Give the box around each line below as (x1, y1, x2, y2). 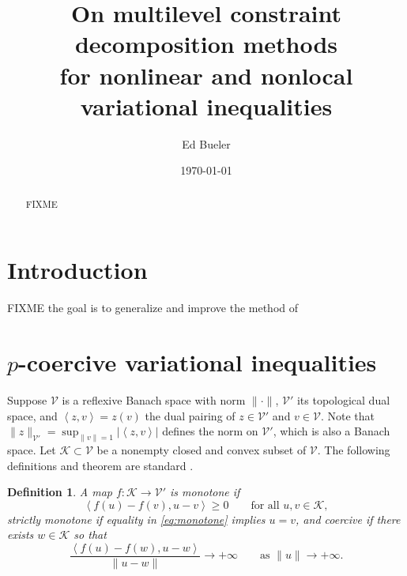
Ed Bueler (182, 135, 231, 152)
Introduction (7, 254, 148, 286)
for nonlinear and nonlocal (59, 58, 353, 91)
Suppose (7, 391, 47, 408)
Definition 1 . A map (7, 484, 112, 500)
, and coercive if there (296, 510, 401, 527)
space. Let (7, 441, 56, 457)
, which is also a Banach (273, 423, 390, 439)
